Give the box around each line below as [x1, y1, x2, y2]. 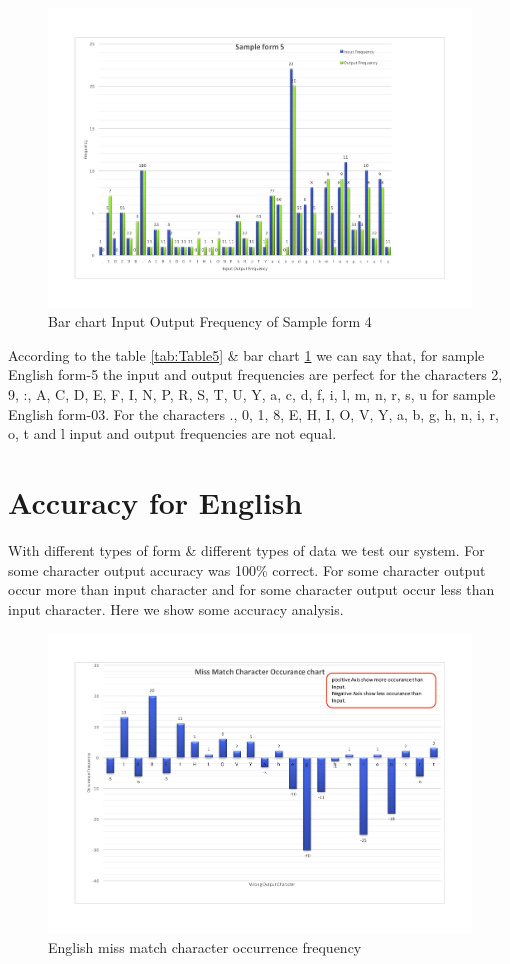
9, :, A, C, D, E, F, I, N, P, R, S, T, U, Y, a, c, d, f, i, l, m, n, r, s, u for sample [8, 384, 496, 405]
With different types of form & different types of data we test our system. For [8, 539, 485, 560]
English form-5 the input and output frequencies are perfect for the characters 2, [8, 364, 503, 385]
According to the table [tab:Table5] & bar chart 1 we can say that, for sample [8, 344, 485, 365]
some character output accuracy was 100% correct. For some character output [8, 559, 486, 580]
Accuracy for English [8, 482, 303, 522]
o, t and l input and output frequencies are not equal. [8, 423, 337, 444]
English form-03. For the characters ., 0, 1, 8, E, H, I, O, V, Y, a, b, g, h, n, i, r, [8, 403, 499, 424]
